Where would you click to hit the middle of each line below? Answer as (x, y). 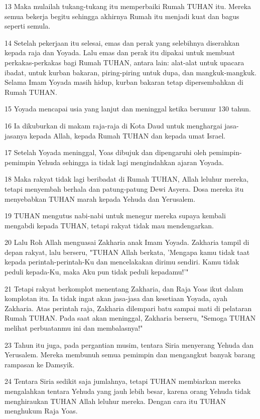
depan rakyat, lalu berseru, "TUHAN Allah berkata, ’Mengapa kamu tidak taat (127, 252)
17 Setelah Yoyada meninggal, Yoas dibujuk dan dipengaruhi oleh (106, 152)
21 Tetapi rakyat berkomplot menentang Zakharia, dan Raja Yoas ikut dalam (124, 288)
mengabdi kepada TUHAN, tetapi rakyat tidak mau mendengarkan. (109, 225)
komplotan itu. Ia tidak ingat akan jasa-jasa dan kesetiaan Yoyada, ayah (116, 298)
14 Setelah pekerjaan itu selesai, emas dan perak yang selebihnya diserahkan (122, 42)
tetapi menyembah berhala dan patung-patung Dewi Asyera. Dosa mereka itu (124, 188)
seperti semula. (28, 26)
